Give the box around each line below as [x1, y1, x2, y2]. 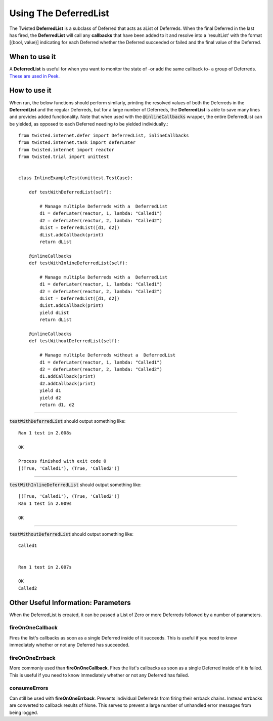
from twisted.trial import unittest [18, 154, 109, 159]
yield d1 [39, 388, 61, 393]
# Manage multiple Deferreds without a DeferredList [39, 352, 176, 358]
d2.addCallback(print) [39, 380, 96, 386]
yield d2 [39, 395, 61, 400]
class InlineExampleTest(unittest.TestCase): [18, 175, 133, 181]
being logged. [9, 709, 38, 715]
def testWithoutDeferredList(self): [28, 338, 120, 344]
